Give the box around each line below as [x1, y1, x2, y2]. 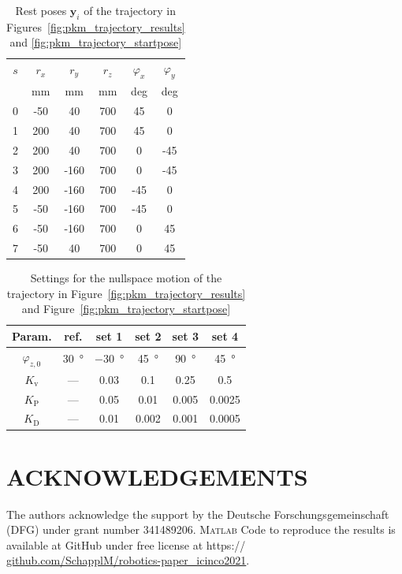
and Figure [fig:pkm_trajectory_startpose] [21, 300, 231, 317]
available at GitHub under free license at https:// [6, 536, 246, 553]
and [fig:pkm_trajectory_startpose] [9, 34, 182, 50]
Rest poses [15, 2, 67, 18]
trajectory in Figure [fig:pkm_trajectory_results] [6, 285, 246, 301]
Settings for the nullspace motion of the [30, 270, 222, 286]
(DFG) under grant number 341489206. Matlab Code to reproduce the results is [6, 521, 396, 538]
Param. [12, 327, 52, 344]
